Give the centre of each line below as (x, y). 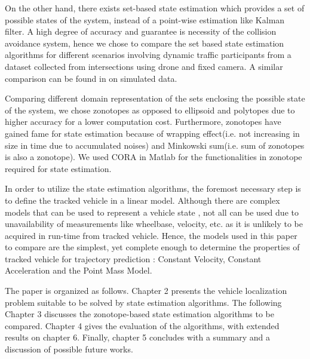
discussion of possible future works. (69, 349)
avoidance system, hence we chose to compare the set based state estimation (145, 43)
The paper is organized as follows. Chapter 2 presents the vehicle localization (146, 291)
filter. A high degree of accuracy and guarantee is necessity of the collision (141, 31)
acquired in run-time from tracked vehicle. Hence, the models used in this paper (151, 235)
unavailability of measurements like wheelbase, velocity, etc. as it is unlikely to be (154, 224)
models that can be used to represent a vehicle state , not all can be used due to (152, 212)
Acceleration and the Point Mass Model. (79, 270)
